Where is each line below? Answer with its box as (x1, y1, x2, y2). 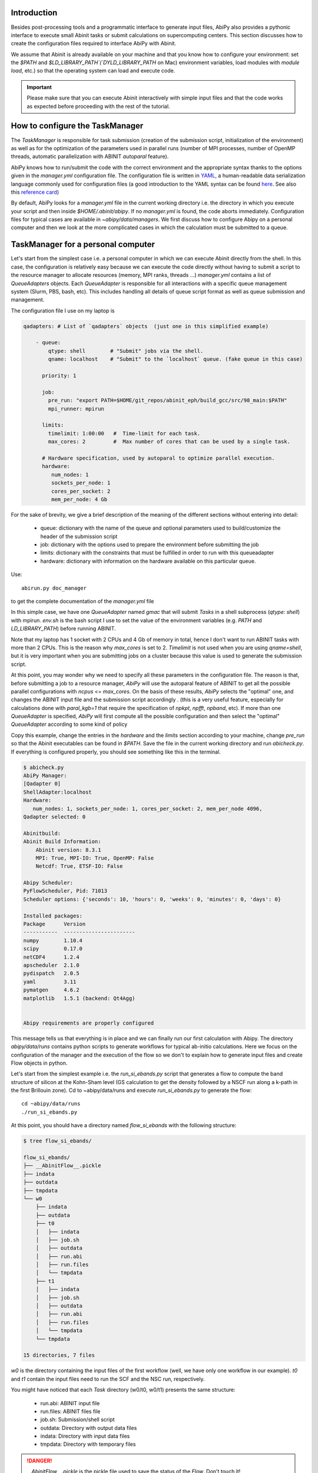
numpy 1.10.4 (23, 937, 82, 944)
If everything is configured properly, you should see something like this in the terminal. (11, 748, 221, 755)
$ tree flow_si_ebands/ (23, 1138, 92, 1144)
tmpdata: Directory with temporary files (40, 1441, 136, 1448)
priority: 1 (42, 372, 77, 379)
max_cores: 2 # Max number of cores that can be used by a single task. (48, 438, 291, 445)
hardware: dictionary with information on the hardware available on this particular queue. (40, 557, 256, 564)
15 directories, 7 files (23, 1352, 95, 1359)
